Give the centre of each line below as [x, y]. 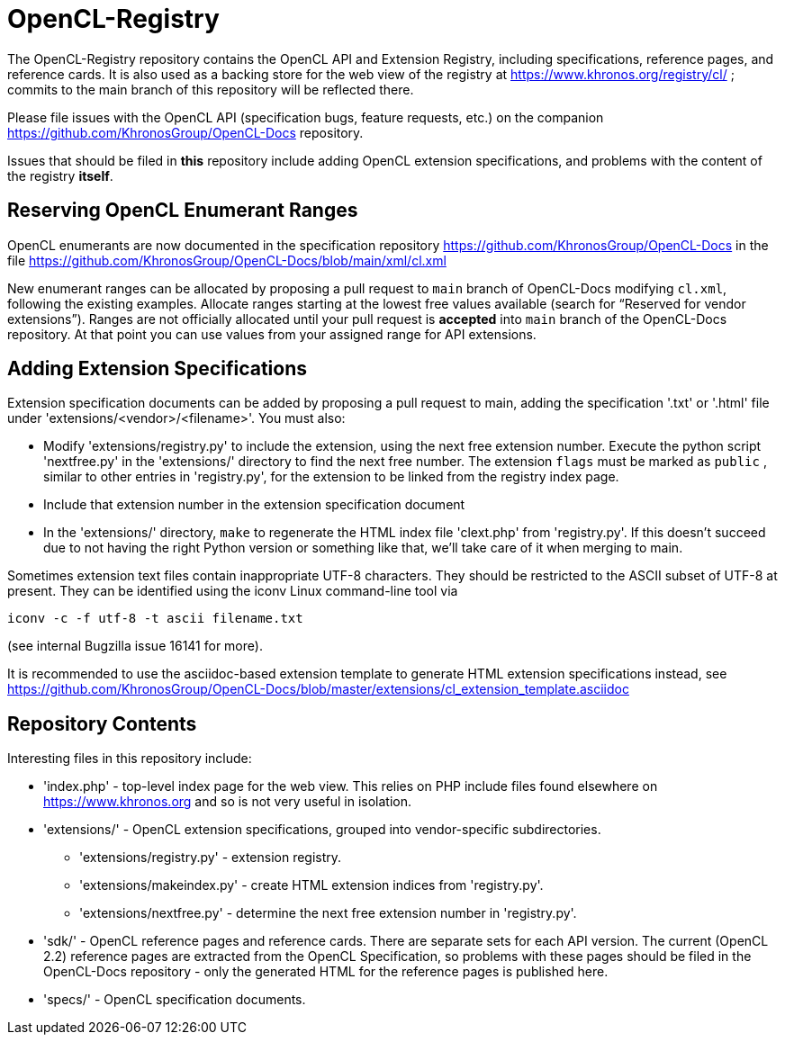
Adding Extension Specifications [157, 369]
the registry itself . [60, 175]
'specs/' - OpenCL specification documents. [175, 1000]
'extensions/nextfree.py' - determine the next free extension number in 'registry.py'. [328, 913]
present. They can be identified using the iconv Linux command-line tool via [233, 591]
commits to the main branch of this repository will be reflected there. [211, 89]
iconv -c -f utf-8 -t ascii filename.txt [155, 619]
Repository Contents [102, 723]
